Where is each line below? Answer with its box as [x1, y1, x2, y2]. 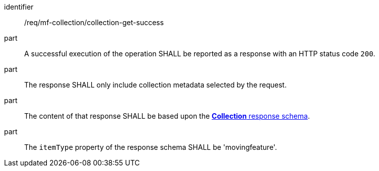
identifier [4, 3, 34, 11]
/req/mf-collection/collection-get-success [24, 18, 164, 27]
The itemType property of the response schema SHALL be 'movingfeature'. [24, 143, 277, 151]
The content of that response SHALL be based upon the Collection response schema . [24, 112, 310, 120]
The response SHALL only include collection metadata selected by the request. [24, 80, 287, 89]
